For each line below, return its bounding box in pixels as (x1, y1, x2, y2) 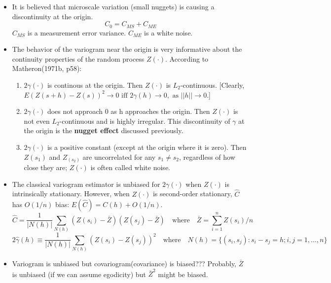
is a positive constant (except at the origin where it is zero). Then (47, 141, 247, 152)
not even (24, 115, 50, 126)
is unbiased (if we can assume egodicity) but (12, 269, 146, 279)
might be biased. (158, 269, 208, 279)
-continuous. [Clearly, (180, 80, 245, 90)
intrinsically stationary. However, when (12, 188, 130, 199)
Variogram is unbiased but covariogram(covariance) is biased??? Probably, (12, 258, 236, 269)
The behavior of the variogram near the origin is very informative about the (12, 44, 242, 54)
